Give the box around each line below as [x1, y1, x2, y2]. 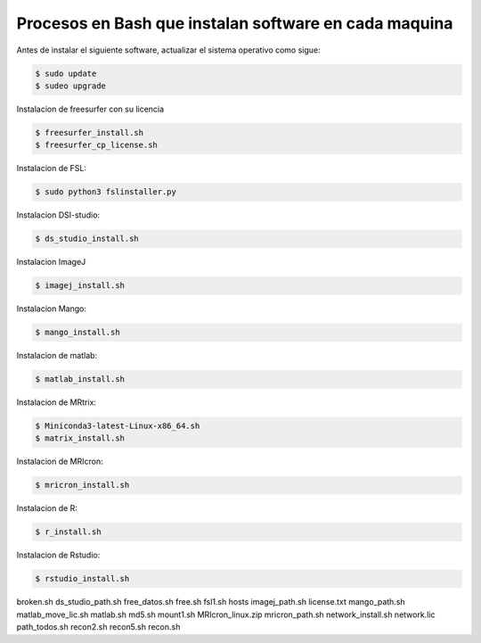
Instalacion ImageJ [16, 257, 86, 268]
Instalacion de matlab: [16, 350, 98, 361]
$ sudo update [35, 68, 97, 78]
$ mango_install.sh [35, 327, 120, 338]
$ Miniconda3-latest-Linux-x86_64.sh [35, 421, 200, 432]
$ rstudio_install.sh [35, 573, 130, 584]
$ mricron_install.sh [35, 480, 130, 490]
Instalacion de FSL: [16, 163, 87, 174]
